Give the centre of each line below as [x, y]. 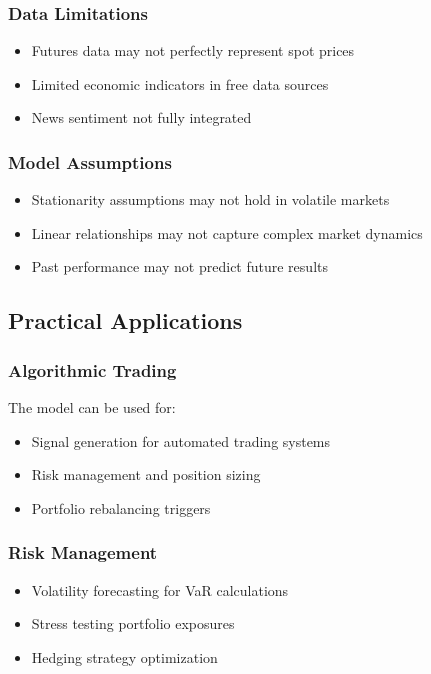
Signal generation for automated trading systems [181, 440]
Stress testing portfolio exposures [133, 623]
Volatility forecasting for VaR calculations [160, 589]
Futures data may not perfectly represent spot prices [193, 50]
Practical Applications [125, 320]
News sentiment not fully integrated [141, 117]
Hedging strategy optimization [124, 656]
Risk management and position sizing [146, 474]
